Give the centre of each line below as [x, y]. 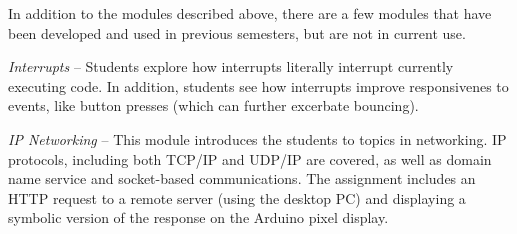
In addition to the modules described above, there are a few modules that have [250, 13]
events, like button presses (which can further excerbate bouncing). [213, 105]
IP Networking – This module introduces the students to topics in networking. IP [257, 138]
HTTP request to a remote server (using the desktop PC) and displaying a [237, 197]
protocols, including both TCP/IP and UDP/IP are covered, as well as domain [250, 158]
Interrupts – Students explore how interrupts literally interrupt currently [231, 66]
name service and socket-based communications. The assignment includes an [242, 178]
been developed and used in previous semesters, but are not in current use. [237, 32]
